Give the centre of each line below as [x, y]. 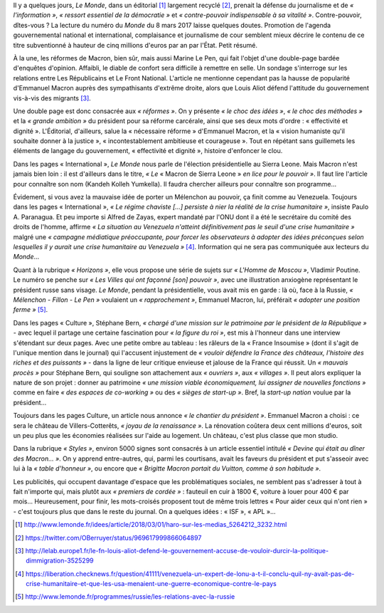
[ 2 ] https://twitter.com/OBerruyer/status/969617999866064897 [108, 538]
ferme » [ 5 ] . [31, 310]
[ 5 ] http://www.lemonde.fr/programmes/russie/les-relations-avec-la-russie [125, 597]
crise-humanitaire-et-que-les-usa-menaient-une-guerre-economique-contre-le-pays [151, 584]
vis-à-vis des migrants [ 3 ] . [52, 98]
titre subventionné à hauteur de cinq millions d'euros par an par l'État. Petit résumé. [135, 45]
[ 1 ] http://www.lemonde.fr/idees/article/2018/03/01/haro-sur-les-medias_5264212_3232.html [151, 525]
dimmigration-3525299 [60, 561]
